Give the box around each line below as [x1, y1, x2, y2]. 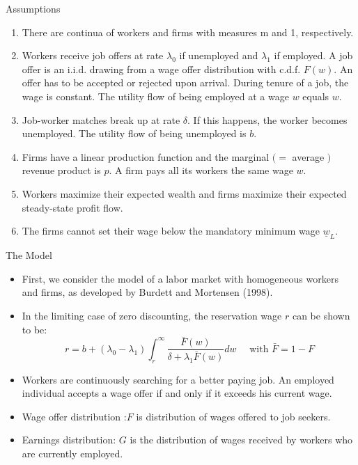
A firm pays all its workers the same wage [115, 163, 293, 178]
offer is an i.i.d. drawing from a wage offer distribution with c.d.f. [22, 61, 301, 76]
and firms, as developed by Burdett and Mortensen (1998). [22, 285, 273, 299]
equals [302, 88, 329, 103]
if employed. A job [274, 48, 353, 63]
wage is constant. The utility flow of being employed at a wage [22, 88, 289, 103]
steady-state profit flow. [22, 200, 123, 214]
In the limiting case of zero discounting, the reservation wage [22, 308, 282, 322]
